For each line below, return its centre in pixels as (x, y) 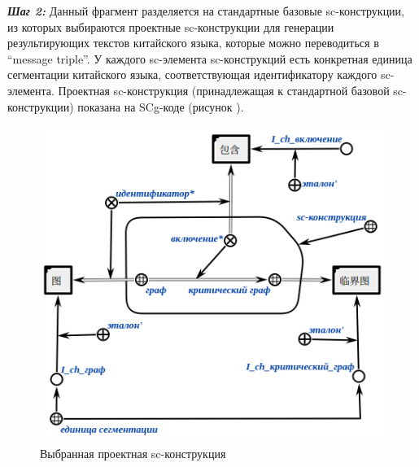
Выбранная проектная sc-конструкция (133, 453)
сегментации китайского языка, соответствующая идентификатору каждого (192, 74)
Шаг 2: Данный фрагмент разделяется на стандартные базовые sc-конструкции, (206, 11)
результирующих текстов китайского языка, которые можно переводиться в (193, 43)
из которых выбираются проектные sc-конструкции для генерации (171, 26)
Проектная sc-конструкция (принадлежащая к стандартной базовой (224, 90)
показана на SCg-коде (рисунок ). (161, 106)
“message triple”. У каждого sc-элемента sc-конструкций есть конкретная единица (210, 58)
